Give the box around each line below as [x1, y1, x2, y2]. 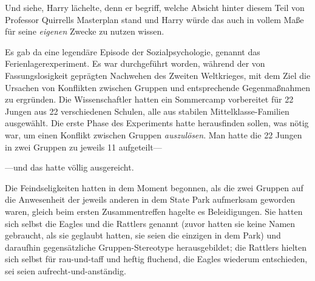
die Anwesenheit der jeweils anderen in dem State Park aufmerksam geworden [5, 193, 296, 206]
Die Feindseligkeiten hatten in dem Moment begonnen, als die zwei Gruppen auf [5, 181, 303, 194]
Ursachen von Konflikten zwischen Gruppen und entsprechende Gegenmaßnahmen [5, 81, 311, 93]
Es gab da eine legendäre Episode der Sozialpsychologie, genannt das [5, 45, 260, 58]
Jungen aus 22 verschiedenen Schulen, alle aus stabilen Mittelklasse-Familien [5, 104, 290, 117]
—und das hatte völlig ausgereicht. [5, 161, 134, 174]
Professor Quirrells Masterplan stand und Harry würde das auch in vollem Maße [5, 13, 304, 25]
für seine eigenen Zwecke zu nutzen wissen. [5, 25, 164, 38]
